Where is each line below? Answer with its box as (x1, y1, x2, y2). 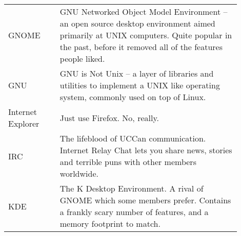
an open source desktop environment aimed (59, 17, 215, 29)
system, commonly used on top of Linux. (59, 91, 206, 103)
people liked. (59, 53, 105, 64)
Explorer (8, 117, 39, 129)
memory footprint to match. (59, 218, 160, 229)
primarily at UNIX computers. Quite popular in (59, 29, 232, 41)
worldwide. (59, 168, 98, 179)
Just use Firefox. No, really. (59, 111, 159, 124)
